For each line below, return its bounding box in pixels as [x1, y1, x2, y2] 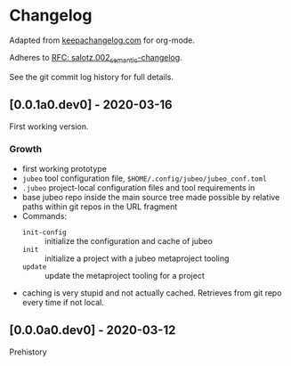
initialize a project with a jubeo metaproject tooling [44, 253, 230, 264]
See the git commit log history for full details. [9, 71, 174, 82]
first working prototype [21, 163, 107, 174]
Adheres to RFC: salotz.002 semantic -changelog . [9, 52, 182, 65]
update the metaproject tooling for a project [44, 270, 205, 281]
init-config [21, 228, 67, 237]
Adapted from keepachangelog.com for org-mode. [9, 35, 196, 45]
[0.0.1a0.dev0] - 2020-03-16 [9, 97, 173, 112]
